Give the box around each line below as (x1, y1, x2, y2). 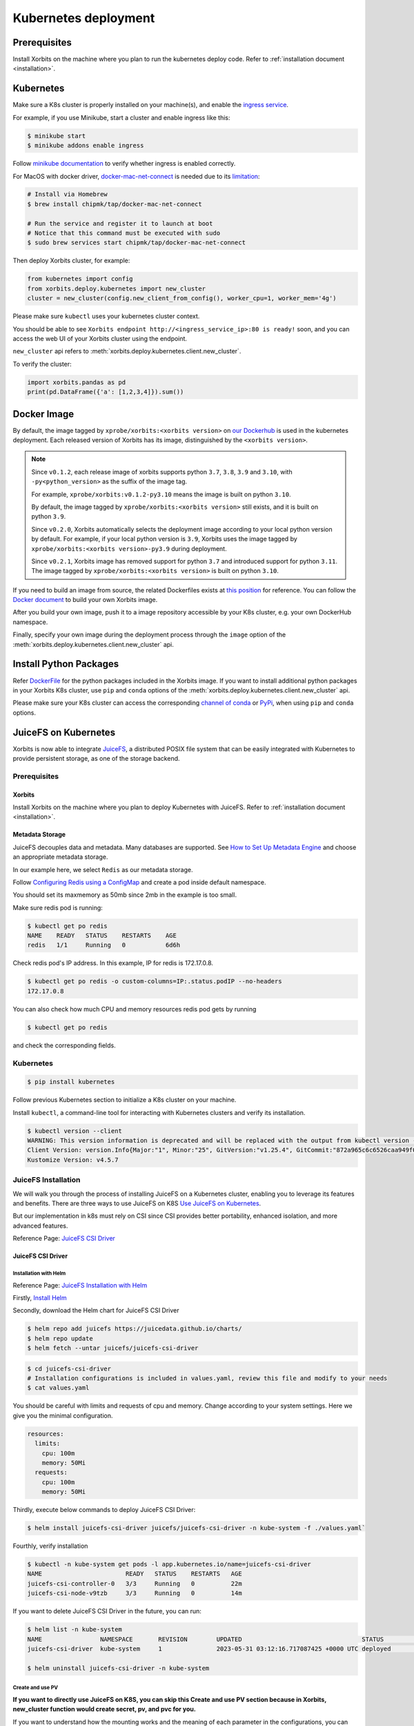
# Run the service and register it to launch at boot (27, 220, 213, 227)
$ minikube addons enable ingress (27, 142, 144, 150)
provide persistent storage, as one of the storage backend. (12, 755, 180, 763)
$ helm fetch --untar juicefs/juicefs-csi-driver (27, 1344, 199, 1352)
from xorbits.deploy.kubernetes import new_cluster (27, 284, 206, 293)
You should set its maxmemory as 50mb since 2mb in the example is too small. (12, 891, 237, 899)
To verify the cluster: (12, 360, 72, 368)
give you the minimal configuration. (12, 1411, 113, 1419)
